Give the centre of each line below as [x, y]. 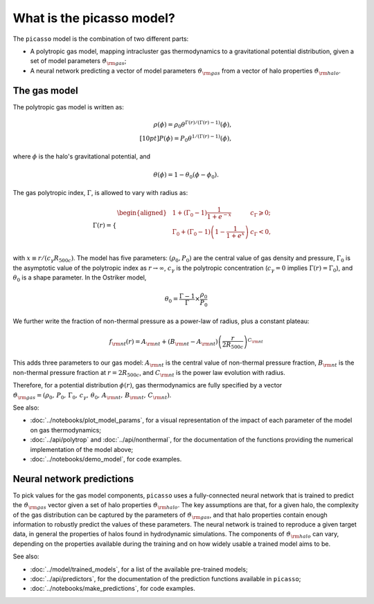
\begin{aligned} [142, 213]
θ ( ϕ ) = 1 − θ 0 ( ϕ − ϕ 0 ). [186, 175]
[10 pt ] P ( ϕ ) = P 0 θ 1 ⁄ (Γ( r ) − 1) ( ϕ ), [186, 139]
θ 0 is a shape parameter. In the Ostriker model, [80, 278]
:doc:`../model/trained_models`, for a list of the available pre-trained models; [139, 569]
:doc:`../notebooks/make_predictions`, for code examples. [113, 589]
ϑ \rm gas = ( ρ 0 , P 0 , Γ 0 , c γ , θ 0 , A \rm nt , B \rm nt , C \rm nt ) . [92, 396]
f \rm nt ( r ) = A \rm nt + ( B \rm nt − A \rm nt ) [163, 342]
